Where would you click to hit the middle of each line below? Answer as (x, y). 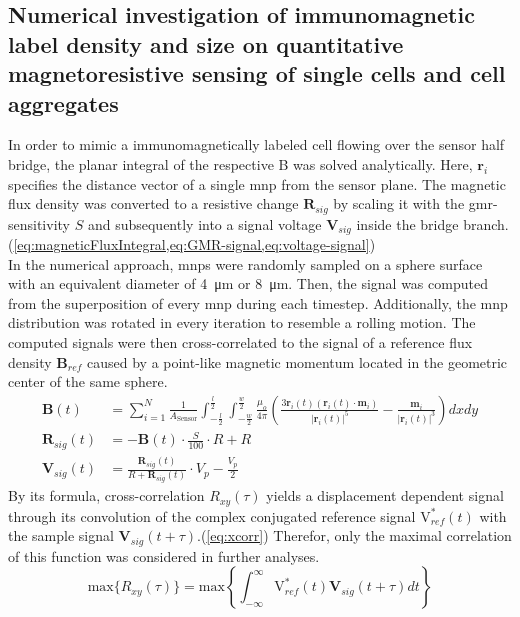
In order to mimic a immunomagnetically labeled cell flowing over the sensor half (256, 144)
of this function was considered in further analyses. (164, 555)
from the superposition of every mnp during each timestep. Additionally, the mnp (258, 302)
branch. (486, 223)
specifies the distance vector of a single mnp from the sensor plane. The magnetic (257, 183)
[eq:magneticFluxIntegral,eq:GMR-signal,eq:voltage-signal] (191, 244)
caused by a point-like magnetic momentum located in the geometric (297, 361)
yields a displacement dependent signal (385, 495)
